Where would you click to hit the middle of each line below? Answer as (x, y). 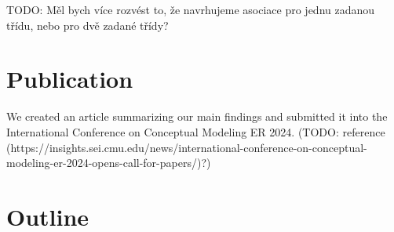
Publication (70, 79)
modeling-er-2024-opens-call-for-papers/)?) (109, 163)
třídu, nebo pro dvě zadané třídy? (88, 25)
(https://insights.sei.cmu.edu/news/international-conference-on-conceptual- (187, 147)
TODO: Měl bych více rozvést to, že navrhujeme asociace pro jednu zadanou (191, 9)
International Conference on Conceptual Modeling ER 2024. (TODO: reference (196, 131)
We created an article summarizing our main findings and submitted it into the (197, 116)
